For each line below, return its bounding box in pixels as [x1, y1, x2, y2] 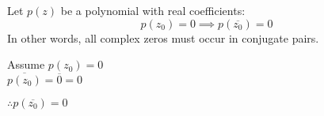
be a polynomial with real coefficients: [60, 2, 246, 18]
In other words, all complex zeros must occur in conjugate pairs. [7, 29, 319, 46]
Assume [7, 56, 45, 73]
